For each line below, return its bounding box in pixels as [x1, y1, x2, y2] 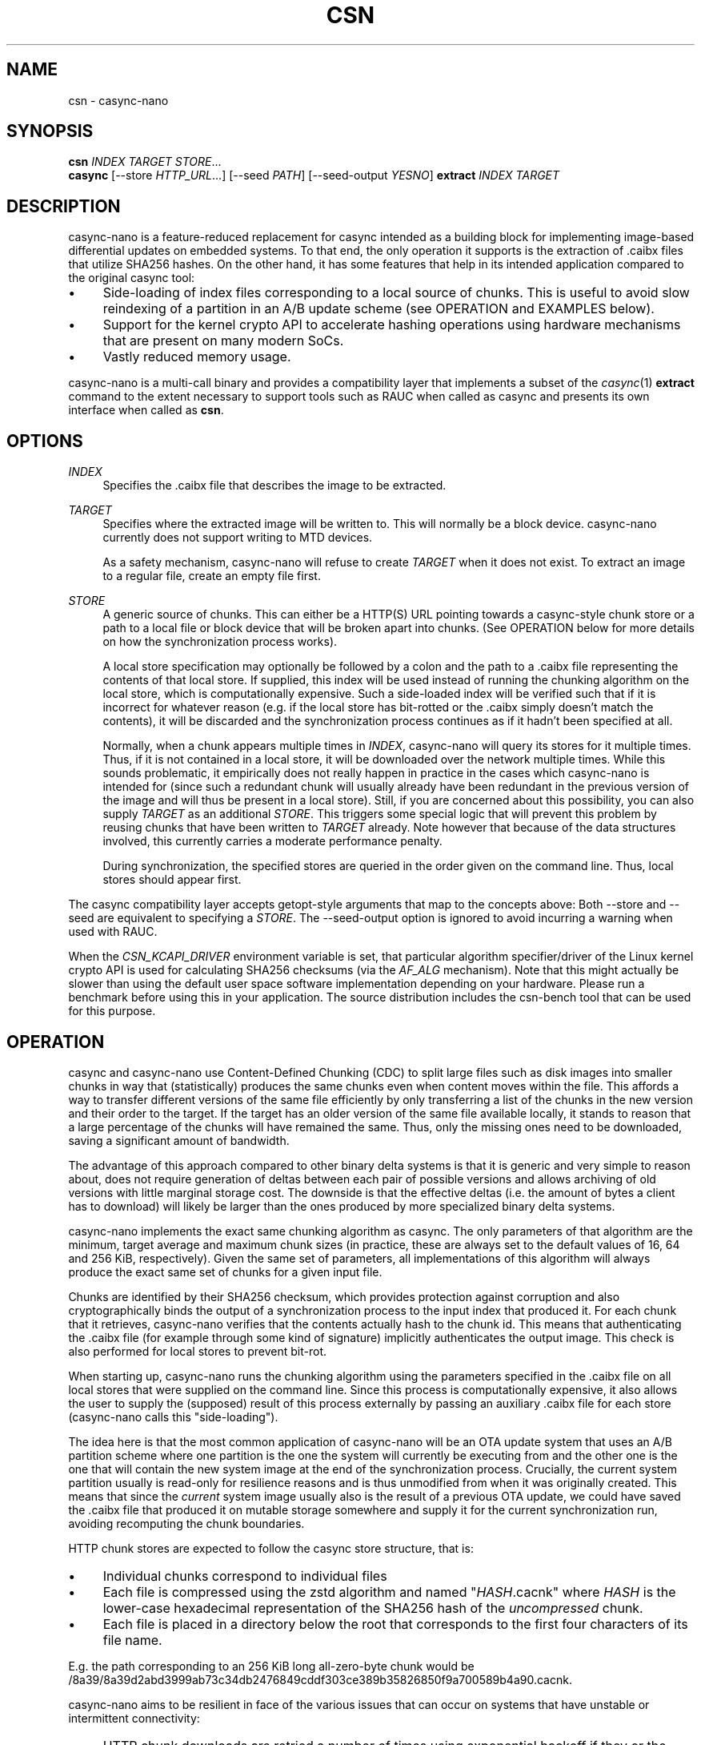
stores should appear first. [102, 872, 242, 887]
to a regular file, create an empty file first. [102, 569, 321, 583]
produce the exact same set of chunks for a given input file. [68, 1264, 383, 1279]
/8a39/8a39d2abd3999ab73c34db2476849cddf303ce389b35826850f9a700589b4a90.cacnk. [68, 1672, 572, 1687]
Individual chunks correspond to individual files [102, 1567, 387, 1584]
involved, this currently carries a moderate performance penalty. [102, 834, 443, 848]
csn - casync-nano [68, 93, 169, 107]
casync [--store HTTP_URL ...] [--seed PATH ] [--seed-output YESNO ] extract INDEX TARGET [68, 168, 560, 183]
